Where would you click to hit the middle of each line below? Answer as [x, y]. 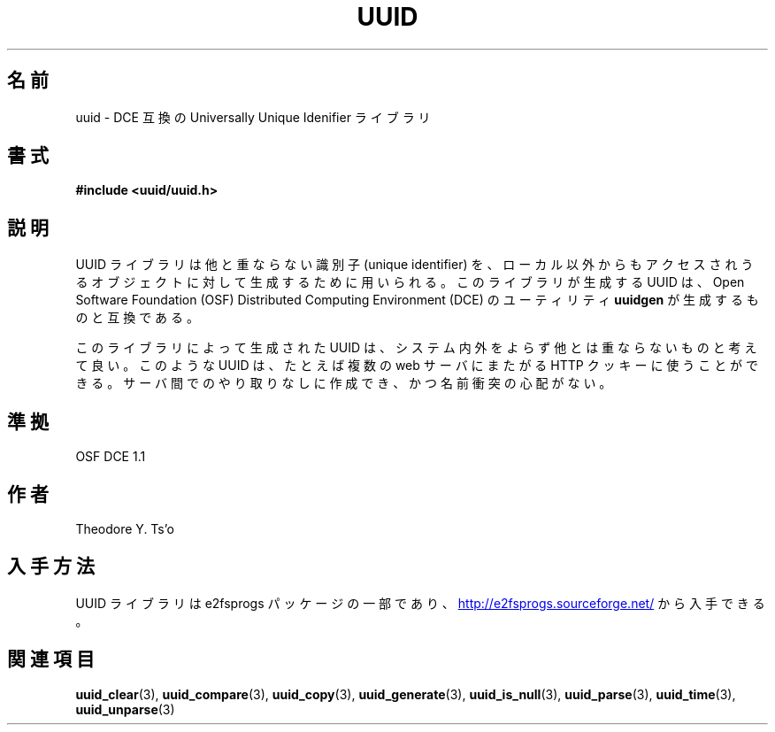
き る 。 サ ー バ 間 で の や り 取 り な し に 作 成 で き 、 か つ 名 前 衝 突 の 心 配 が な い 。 [344, 383]
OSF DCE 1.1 [111, 457]
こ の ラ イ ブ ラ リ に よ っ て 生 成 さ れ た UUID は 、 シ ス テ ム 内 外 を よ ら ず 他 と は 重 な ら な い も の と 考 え [416, 348]
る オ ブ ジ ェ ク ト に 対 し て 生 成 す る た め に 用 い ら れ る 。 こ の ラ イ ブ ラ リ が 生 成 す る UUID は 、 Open [410, 282]
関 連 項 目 [51, 659]
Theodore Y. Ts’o [125, 528]
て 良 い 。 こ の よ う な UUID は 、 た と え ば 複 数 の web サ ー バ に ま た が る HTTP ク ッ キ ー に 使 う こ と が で [417, 366]
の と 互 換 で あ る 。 [137, 318]
